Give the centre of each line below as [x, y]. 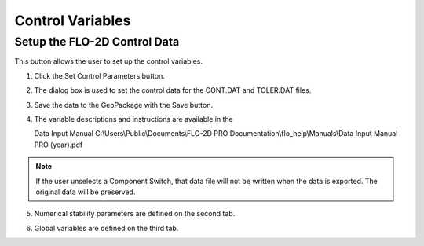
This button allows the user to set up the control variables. [109, 61]
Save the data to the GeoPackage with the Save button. [124, 105]
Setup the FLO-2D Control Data [97, 42]
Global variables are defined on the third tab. [106, 228]
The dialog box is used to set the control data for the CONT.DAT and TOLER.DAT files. [173, 90]
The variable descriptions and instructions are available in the [133, 119]
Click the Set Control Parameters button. [99, 75]
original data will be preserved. [86, 192]
